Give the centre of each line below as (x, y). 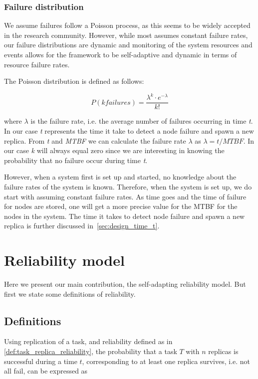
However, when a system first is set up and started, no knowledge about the (120, 177)
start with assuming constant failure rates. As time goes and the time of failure (125, 196)
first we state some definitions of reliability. (70, 293)
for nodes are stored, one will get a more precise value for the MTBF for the (121, 206)
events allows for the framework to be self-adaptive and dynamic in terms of (121, 54)
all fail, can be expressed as (46, 371)
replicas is (223, 351)
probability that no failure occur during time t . (76, 160)
